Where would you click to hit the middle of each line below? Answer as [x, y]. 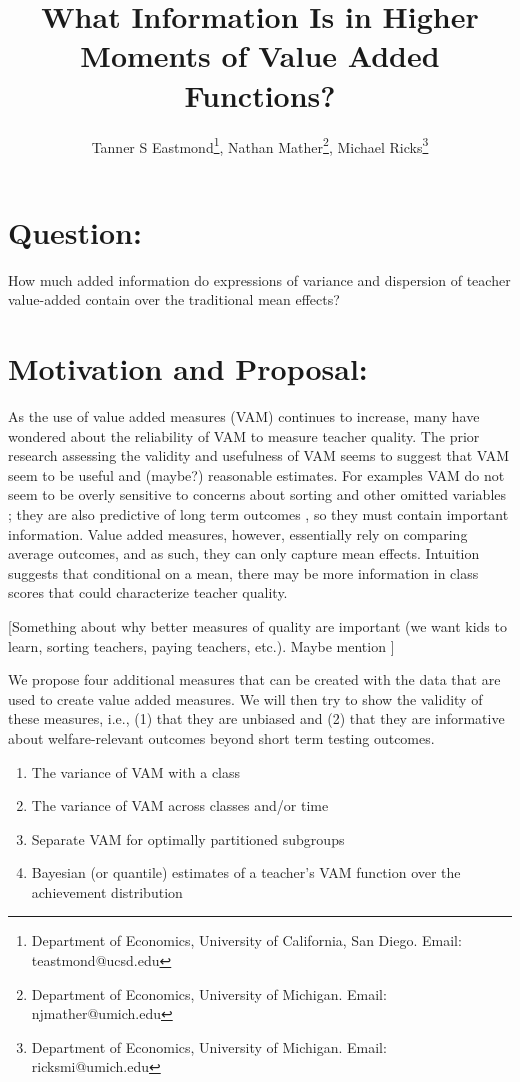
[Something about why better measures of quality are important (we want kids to [257, 625]
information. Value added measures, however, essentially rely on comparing [238, 533]
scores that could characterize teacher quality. [148, 592]
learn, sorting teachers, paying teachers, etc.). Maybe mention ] [201, 645]
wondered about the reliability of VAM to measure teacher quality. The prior [244, 435]
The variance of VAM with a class [136, 771]
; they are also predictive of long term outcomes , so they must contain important [258, 513]
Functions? [260, 94]
